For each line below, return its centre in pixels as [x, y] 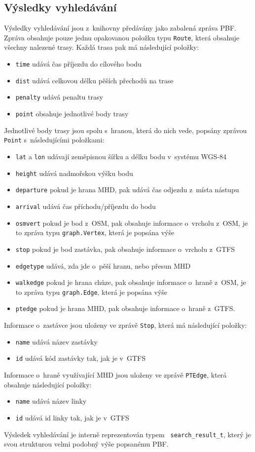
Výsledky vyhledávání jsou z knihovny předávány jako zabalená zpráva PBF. [120, 28]
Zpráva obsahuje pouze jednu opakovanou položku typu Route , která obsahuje [122, 37]
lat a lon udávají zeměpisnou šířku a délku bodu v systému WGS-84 [121, 156]
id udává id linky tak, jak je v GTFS [72, 418]
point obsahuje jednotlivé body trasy [72, 114]
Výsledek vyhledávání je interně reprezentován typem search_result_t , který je [127, 434]
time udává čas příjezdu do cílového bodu [78, 64]
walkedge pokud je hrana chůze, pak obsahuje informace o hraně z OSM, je [131, 282]
